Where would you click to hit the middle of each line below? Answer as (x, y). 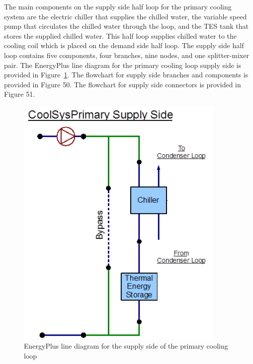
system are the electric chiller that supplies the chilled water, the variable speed (126, 16)
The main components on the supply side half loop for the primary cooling (118, 6)
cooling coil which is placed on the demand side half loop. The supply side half (124, 45)
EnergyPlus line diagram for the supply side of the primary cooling (126, 346)
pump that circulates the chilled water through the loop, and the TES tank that (126, 26)
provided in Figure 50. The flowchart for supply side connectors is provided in (123, 84)
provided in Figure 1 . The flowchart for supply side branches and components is (126, 75)
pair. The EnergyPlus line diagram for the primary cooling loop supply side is (123, 65)
